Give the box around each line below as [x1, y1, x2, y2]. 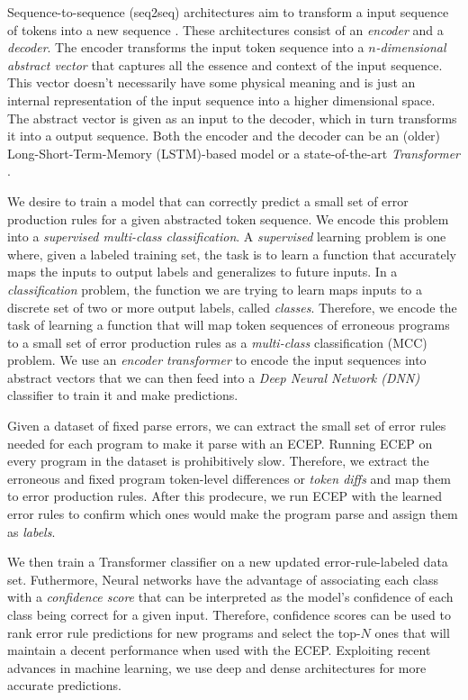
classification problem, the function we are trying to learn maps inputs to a [7, 279, 423, 298]
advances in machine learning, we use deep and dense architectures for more [7, 658, 427, 677]
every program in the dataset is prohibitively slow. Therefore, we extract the [7, 451, 429, 470]
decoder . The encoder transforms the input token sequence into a [7, 38, 364, 57]
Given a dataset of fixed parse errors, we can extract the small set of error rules [7, 416, 446, 435]
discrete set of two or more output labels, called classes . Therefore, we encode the [7, 297, 457, 316]
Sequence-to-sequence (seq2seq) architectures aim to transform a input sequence [7, 3, 449, 21]
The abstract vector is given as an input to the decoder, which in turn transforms [7, 108, 457, 127]
